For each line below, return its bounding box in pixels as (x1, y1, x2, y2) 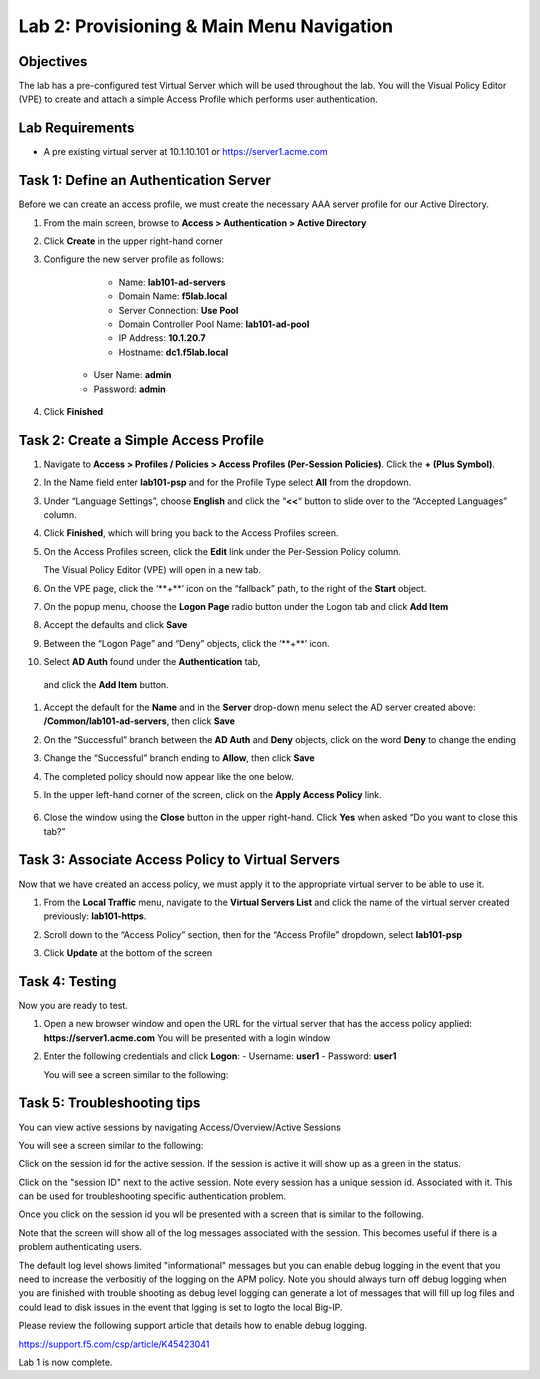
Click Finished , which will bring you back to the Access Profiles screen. (43, 527, 339, 539)
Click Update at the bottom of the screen (43, 947, 213, 959)
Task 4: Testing (18, 973, 117, 990)
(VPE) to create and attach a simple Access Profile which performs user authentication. (18, 93, 379, 105)
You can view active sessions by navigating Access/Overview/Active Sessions (18, 1121, 342, 1133)
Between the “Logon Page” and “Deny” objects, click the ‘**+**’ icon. (43, 637, 330, 649)
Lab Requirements (18, 120, 135, 137)
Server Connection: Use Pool (118, 304, 239, 316)
